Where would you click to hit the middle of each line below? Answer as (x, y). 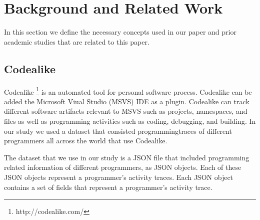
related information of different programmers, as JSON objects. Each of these (123, 167)
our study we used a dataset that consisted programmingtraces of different (118, 131)
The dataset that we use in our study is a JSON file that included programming (127, 157)
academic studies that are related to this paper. (77, 41)
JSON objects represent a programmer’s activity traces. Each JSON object (119, 177)
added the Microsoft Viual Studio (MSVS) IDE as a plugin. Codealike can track (127, 101)
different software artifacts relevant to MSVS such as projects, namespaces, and (126, 111)
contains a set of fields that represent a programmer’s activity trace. (108, 187)
